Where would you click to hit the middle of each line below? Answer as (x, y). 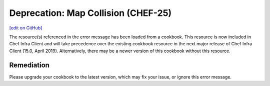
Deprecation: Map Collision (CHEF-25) (90, 13)
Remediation (29, 65)
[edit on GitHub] (26, 28)
